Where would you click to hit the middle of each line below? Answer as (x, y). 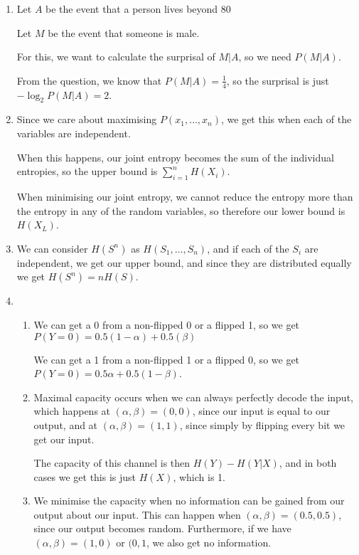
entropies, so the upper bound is (87, 171)
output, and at (66, 424)
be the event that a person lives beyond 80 (138, 9)
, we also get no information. (209, 543)
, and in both (308, 463)
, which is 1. (199, 476)
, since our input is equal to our (261, 411)
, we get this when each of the (286, 119)
